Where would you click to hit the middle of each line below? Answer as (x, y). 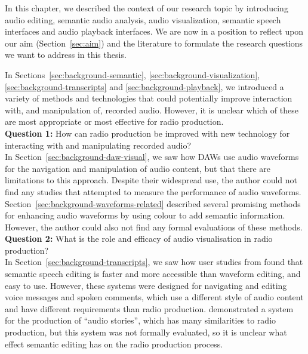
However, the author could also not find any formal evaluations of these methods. (154, 227)
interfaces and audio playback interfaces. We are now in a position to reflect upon (154, 31)
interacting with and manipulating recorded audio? (98, 145)
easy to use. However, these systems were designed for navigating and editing (146, 285)
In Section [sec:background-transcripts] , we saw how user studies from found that (154, 262)
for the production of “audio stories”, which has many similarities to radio (141, 320)
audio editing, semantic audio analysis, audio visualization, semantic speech (143, 19)
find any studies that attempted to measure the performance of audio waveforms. (153, 191)
